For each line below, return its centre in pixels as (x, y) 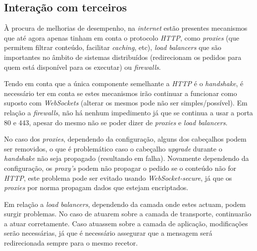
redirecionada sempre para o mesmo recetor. (71, 243)
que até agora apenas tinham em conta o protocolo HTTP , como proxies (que (122, 37)
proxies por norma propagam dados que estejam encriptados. (96, 187)
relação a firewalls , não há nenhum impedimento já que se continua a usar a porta (128, 112)
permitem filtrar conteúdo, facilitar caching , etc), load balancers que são (113, 47)
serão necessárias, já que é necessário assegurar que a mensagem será (108, 233)
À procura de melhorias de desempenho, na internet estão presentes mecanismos (126, 28)
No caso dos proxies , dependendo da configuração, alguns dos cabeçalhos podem (125, 139)
